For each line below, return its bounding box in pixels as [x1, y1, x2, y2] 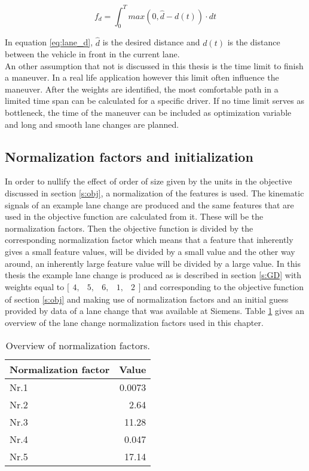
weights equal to [5, 280, 65, 293]
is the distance [227, 36, 280, 48]
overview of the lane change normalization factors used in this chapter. [5, 316, 264, 329]
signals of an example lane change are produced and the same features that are [5, 198, 294, 211]
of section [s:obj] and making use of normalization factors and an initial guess [5, 293, 289, 305]
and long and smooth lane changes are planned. [5, 118, 179, 130]
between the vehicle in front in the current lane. [5, 48, 180, 60]
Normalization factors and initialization [5, 147, 253, 165]
